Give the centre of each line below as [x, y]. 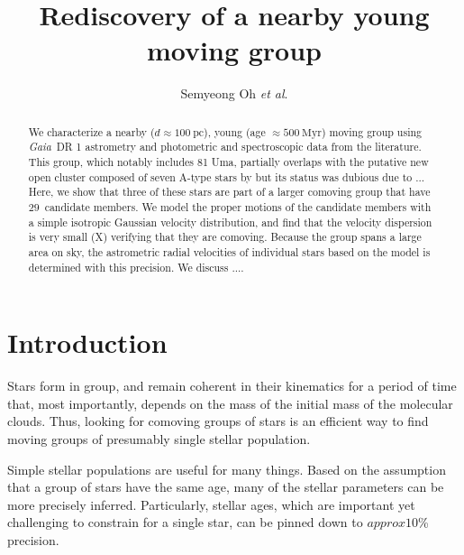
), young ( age [235, 131]
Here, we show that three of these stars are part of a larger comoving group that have [229, 192]
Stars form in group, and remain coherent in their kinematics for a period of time [232, 386]
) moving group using [372, 131]
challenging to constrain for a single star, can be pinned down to [185, 522]
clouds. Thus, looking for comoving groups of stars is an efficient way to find [218, 421]
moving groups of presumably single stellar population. [159, 438]
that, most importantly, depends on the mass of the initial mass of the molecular [230, 403]
